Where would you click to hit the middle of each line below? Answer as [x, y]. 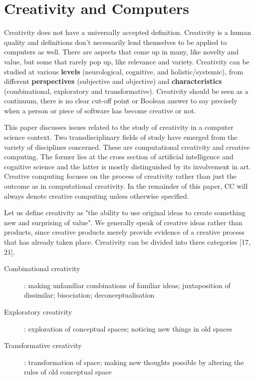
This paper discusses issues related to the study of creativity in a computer [119, 127]
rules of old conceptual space [68, 372]
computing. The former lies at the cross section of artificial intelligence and [119, 157]
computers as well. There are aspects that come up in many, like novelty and [122, 52]
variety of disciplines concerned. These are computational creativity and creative [127, 147]
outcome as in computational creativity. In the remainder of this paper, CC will [126, 186]
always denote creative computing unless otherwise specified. [97, 195]
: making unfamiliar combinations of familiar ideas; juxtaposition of [127, 285]
